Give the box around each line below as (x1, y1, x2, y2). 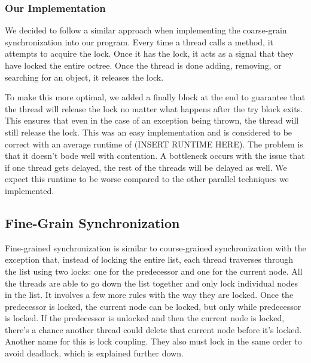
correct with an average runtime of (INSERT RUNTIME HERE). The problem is (5, 137, 303, 150)
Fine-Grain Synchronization (5, 213, 180, 232)
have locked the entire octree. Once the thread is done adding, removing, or (5, 59, 282, 71)
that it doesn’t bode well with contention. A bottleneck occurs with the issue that (5, 149, 305, 162)
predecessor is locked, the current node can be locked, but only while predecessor (5, 300, 301, 312)
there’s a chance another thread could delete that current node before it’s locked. (5, 323, 302, 336)
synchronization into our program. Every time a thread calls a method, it (5, 35, 273, 48)
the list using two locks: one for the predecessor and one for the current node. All (5, 264, 303, 277)
